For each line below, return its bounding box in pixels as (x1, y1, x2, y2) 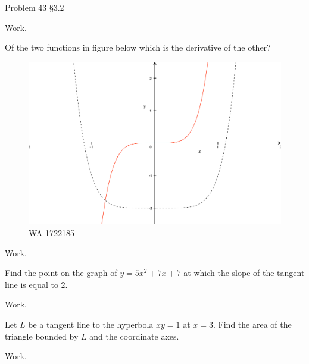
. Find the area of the (213, 318, 292, 331)
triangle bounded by (5, 330, 79, 342)
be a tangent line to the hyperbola (28, 318, 154, 331)
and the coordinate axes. (89, 330, 179, 342)
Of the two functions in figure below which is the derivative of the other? (5, 41, 271, 54)
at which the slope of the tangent (183, 266, 305, 279)
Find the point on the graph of (5, 266, 117, 279)
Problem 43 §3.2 (5, 1, 64, 13)
